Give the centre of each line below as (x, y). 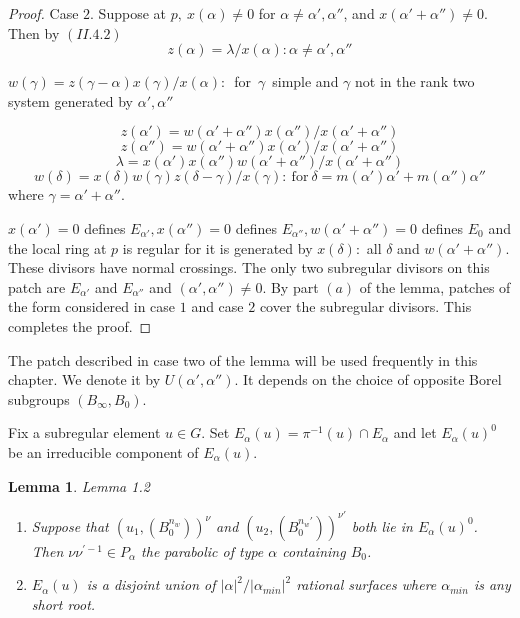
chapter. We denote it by (84, 379)
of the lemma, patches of (435, 286)
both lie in (382, 525)
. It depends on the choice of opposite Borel (368, 379)
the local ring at (57, 247)
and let (415, 432)
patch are (37, 286)
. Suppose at (128, 13)
